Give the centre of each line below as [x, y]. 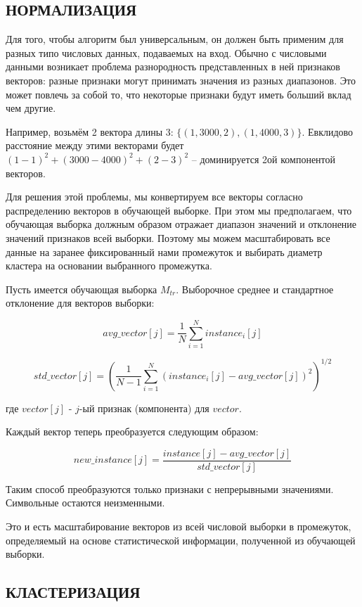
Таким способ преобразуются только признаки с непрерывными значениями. [170, 488]
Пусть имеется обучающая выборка [82, 289]
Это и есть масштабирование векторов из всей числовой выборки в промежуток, [179, 526]
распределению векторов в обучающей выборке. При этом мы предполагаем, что [179, 210]
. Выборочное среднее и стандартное [255, 289]
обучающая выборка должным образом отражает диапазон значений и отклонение [181, 224]
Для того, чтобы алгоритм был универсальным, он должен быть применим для [175, 39]
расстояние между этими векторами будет [95, 145]
